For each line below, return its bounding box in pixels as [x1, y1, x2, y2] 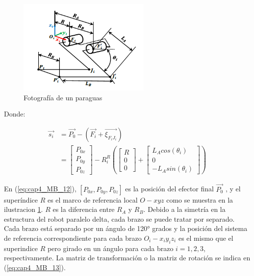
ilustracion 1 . [4, 204, 43, 214]
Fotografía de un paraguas [24, 92, 102, 102]
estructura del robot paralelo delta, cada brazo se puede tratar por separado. [4, 213, 235, 224]
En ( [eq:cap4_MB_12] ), [4, 184, 76, 194]
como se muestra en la [166, 194, 233, 205]
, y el [225, 184, 241, 194]
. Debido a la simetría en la [143, 204, 226, 214]
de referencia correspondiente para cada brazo [4, 232, 142, 243]
